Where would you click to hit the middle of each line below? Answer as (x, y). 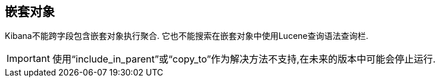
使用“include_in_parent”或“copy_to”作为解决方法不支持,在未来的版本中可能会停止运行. (244, 59)
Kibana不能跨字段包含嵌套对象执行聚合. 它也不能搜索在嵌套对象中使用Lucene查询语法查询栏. (187, 36)
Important (28, 59)
